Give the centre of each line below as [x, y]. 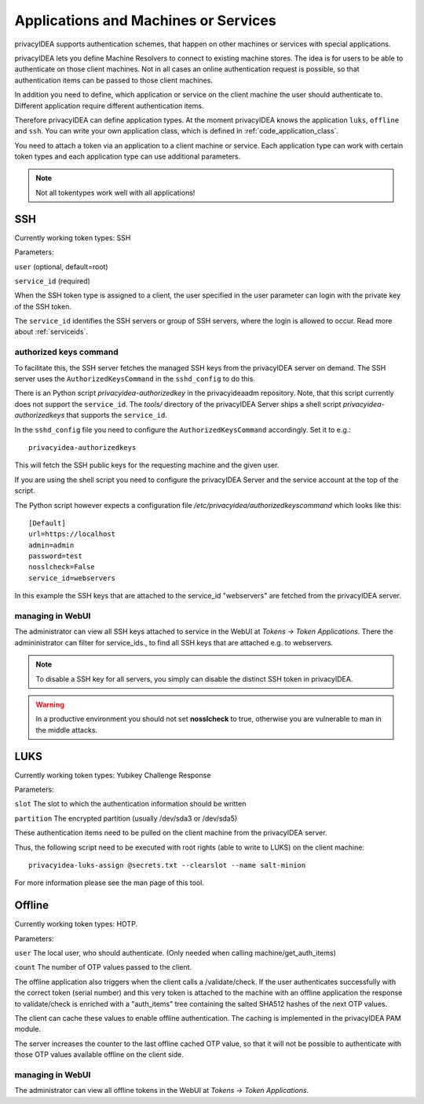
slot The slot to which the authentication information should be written [130, 804]
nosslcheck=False [62, 567]
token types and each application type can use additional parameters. [128, 156]
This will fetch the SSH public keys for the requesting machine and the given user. [147, 465]
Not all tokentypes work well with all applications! [115, 192]
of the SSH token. [43, 306]
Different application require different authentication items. [109, 105]
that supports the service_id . [117, 415]
